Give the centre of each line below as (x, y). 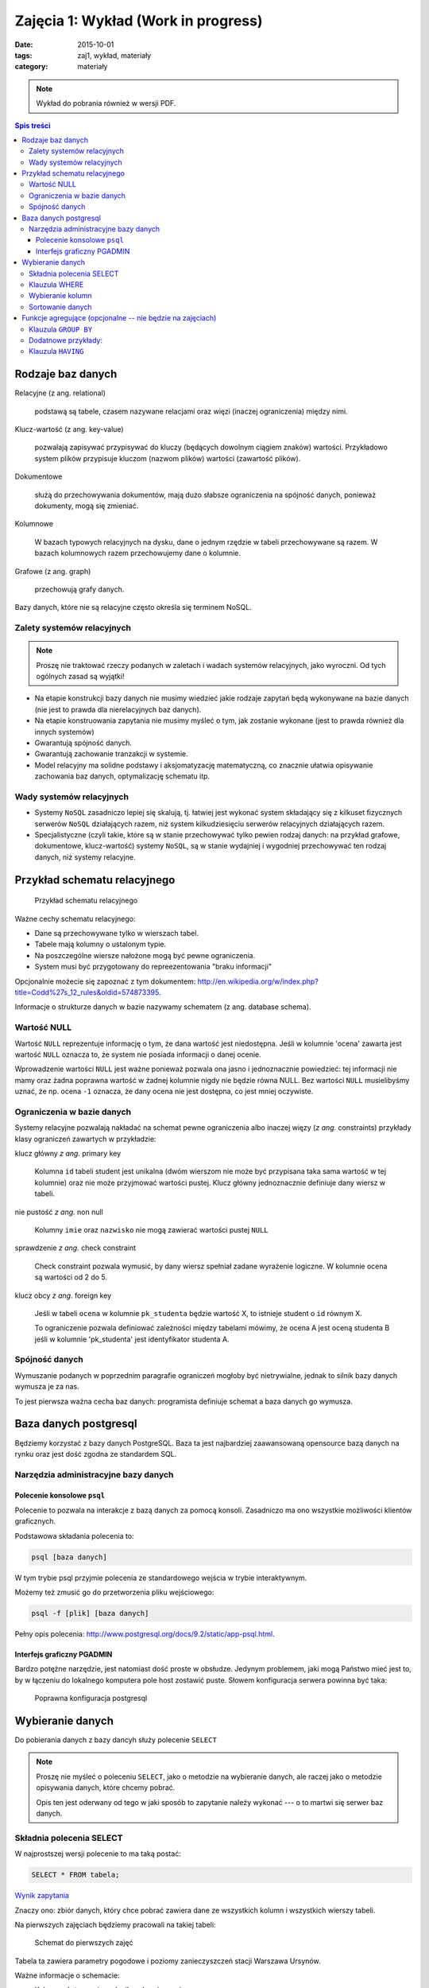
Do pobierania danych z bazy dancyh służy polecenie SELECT (116, 1740)
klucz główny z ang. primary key (68, 1154)
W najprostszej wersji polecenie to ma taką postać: (98, 1854)
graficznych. (35, 1521)
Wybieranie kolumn (60, 296)
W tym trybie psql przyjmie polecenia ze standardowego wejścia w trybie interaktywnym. (161, 1578)
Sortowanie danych (60, 307)
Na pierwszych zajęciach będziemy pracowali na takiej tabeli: (115, 1924)
